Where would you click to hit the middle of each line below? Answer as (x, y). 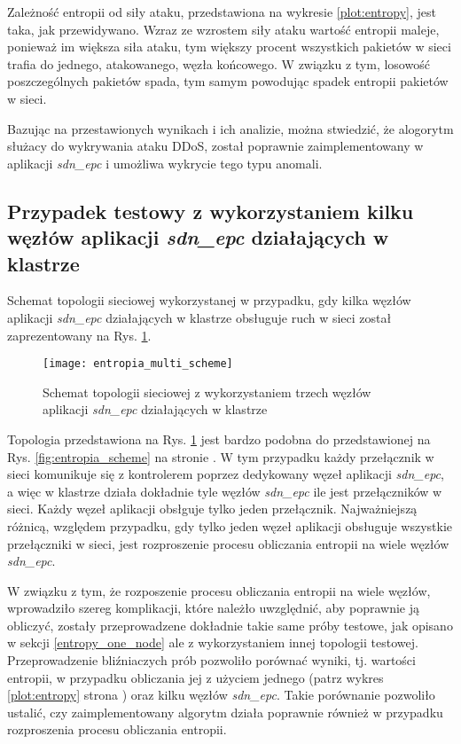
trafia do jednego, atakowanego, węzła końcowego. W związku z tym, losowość (219, 63)
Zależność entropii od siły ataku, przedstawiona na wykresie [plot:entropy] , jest (222, 12)
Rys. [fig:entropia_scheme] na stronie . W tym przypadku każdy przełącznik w (221, 456)
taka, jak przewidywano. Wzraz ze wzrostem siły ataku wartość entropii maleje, (223, 29)
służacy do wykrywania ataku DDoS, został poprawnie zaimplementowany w (215, 146)
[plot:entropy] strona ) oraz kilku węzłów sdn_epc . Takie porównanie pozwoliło (221, 695)
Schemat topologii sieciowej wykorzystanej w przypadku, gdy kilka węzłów (209, 300)
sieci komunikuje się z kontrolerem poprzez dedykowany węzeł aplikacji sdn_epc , (226, 474)
